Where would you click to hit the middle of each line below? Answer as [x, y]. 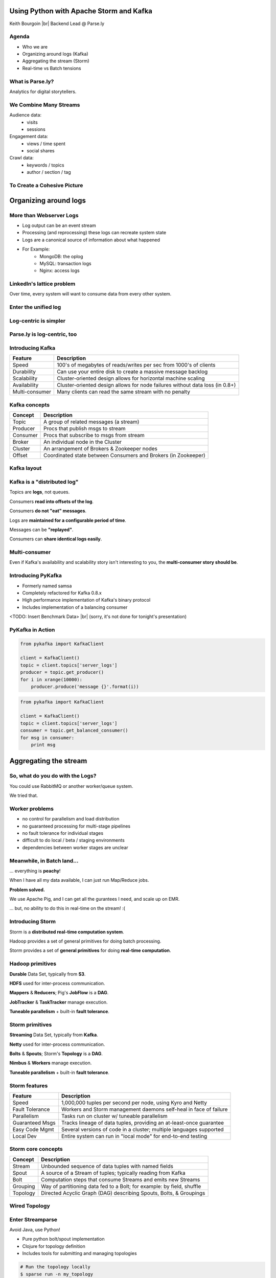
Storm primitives [31, 1024]
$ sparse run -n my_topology [57, 1274]
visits [32, 122]
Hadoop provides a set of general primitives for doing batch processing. [85, 941]
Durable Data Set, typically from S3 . [48, 974]
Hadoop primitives [33, 964]
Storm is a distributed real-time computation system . [67, 932]
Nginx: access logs [60, 270]
